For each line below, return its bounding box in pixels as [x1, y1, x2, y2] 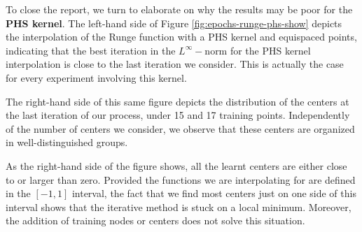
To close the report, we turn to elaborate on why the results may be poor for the [6, 2, 353, 16]
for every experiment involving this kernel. [6, 70, 187, 85]
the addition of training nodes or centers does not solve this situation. [6, 213, 305, 228]
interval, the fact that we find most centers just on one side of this [71, 186, 356, 201]
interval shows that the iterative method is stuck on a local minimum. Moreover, [6, 199, 351, 214]
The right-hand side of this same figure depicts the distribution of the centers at [6, 94, 349, 108]
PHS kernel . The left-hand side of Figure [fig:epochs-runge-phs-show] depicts [6, 15, 342, 30]
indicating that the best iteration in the [6, 43, 176, 57]
